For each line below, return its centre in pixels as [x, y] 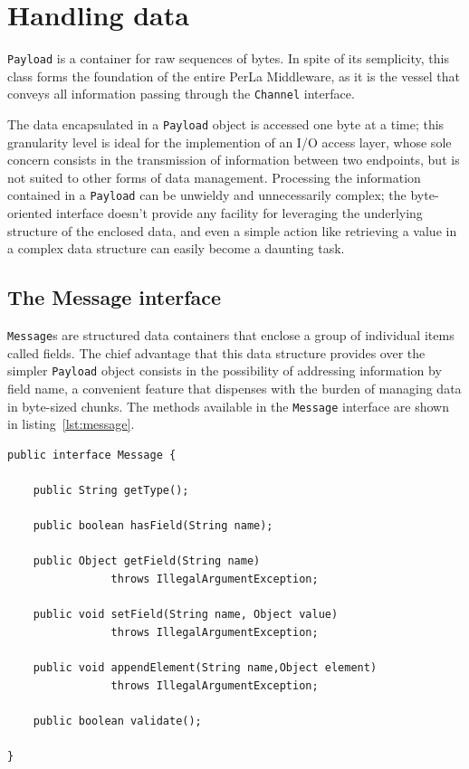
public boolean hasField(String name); [153, 526]
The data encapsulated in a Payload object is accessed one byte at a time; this [226, 124]
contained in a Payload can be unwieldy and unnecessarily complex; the [207, 195]
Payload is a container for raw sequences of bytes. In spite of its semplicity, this [228, 58]
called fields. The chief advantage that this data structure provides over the [216, 352]
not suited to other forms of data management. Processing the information [214, 177]
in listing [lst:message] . [71, 424]
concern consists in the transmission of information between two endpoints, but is [234, 160]
